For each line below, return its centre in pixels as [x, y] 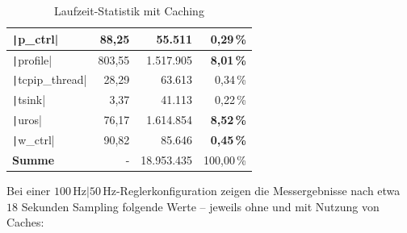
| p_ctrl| [36, 38]
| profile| [32, 59]
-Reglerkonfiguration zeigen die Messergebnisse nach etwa [258, 191]
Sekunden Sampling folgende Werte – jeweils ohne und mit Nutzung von [200, 206]
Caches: [25, 222]
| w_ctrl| [34, 140]
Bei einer [29, 191]
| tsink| [29, 100]
